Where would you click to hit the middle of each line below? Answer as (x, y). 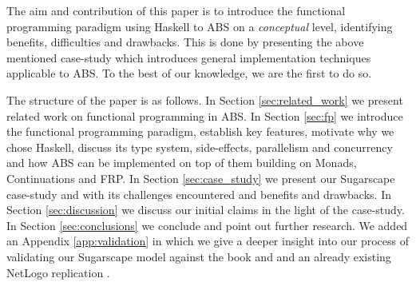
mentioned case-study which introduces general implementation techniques (189, 57)
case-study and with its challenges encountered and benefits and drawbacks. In (199, 194)
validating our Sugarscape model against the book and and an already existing (199, 256)
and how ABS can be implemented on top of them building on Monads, (182, 163)
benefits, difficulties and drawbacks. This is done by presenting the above (185, 42)
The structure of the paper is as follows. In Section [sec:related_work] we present (205, 99)
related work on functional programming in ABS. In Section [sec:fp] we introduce (205, 115)
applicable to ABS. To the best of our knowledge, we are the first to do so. (189, 73)
